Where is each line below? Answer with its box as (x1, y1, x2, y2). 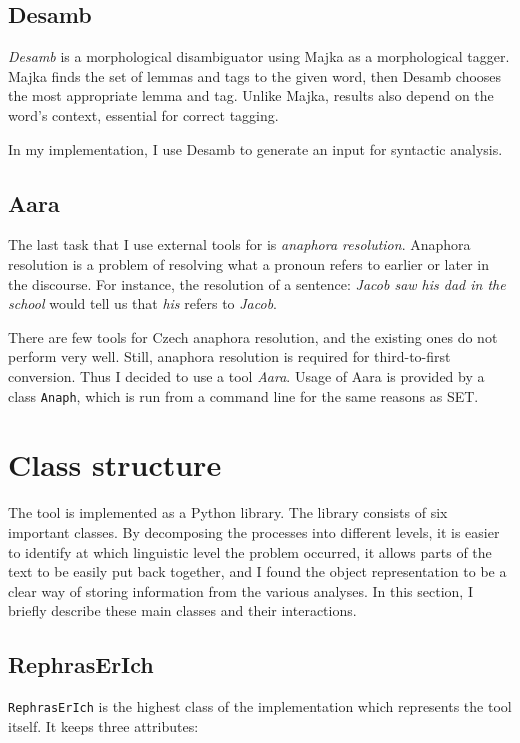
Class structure (8, 444, 222, 485)
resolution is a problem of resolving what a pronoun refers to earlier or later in (8, 253, 489, 274)
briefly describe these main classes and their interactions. (8, 600, 357, 621)
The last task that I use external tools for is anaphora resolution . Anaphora (8, 234, 471, 255)
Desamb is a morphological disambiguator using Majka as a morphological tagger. (8, 46, 510, 67)
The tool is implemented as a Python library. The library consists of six (8, 502, 448, 523)
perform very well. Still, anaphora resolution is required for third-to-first (8, 346, 451, 367)
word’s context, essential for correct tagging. (8, 104, 279, 125)
